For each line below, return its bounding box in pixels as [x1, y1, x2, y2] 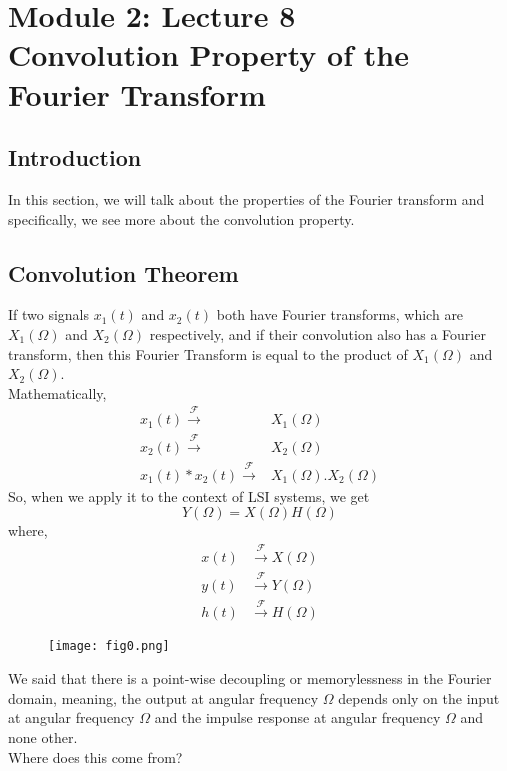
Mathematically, [8, 382, 107, 403]
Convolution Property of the [8, 34, 409, 75]
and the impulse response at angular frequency [154, 707, 441, 728]
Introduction [8, 142, 142, 173]
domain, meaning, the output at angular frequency [8, 687, 319, 708]
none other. [8, 726, 78, 747]
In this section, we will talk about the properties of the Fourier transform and [8, 188, 485, 209]
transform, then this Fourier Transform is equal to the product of [8, 343, 408, 364]
